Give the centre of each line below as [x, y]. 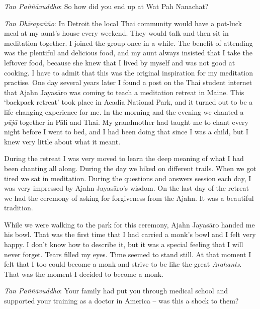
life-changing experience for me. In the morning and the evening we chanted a [124, 111]
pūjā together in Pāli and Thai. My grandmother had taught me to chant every [126, 122]
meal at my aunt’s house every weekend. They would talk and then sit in [116, 33]
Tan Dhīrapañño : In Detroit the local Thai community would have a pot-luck [123, 23]
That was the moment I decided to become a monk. [84, 274]
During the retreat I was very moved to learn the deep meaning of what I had [124, 158]
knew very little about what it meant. [62, 141]
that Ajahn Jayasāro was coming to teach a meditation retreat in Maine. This [124, 92]
